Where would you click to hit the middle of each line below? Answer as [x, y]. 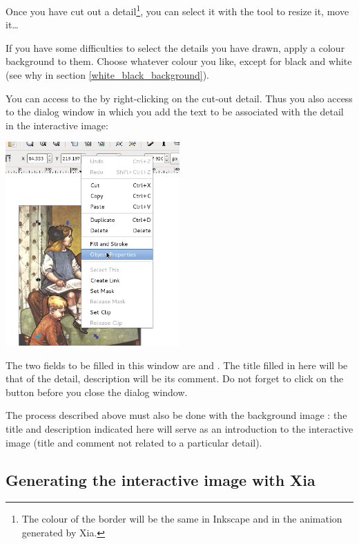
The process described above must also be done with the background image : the [176, 415]
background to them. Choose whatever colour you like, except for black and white [179, 61]
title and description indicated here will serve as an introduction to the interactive [179, 428]
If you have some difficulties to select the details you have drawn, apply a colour [175, 47]
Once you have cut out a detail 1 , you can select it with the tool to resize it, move [177, 10]
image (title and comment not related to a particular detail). [134, 442]
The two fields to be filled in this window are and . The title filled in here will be [177, 365]
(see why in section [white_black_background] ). [107, 75]
